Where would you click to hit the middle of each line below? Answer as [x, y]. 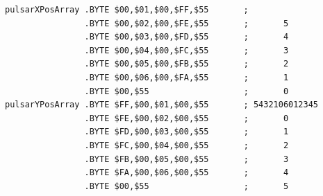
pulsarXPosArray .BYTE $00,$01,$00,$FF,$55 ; [127, 10]
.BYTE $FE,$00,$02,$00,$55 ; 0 [187, 118]
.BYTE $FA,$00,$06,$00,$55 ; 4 [187, 173]
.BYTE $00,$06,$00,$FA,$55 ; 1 [187, 77]
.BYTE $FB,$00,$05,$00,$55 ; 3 [187, 159]
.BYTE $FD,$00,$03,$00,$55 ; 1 [187, 132]
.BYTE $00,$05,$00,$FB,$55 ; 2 [187, 64]
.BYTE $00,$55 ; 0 [187, 91]
